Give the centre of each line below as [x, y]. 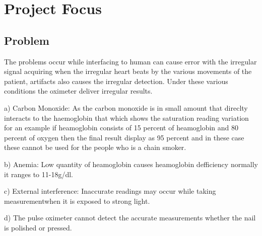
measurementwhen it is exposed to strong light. [77, 201]
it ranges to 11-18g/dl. [39, 174]
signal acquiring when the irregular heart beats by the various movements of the [128, 71]
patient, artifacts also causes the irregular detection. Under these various [116, 81]
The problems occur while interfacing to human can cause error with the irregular [130, 61]
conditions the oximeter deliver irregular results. [78, 91]
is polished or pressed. [38, 227]
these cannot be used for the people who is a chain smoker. [95, 147]
